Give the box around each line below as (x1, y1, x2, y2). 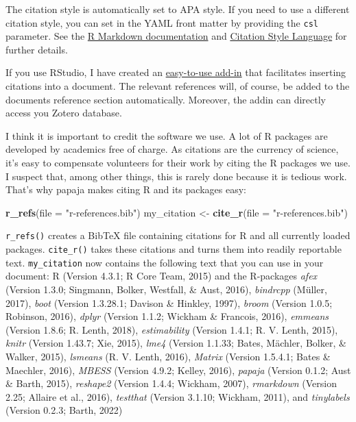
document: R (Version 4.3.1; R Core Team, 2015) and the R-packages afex (5, 269, 318, 283)
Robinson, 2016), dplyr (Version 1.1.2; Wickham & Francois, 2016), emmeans (5, 309, 329, 323)
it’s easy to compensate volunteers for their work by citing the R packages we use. (5, 156, 351, 169)
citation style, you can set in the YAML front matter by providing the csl (5, 15, 318, 29)
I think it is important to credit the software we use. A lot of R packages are (5, 128, 328, 142)
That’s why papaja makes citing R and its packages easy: (5, 182, 246, 197)
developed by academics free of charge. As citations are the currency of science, (5, 142, 339, 156)
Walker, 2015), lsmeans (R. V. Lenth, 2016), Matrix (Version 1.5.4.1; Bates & (5, 349, 331, 363)
